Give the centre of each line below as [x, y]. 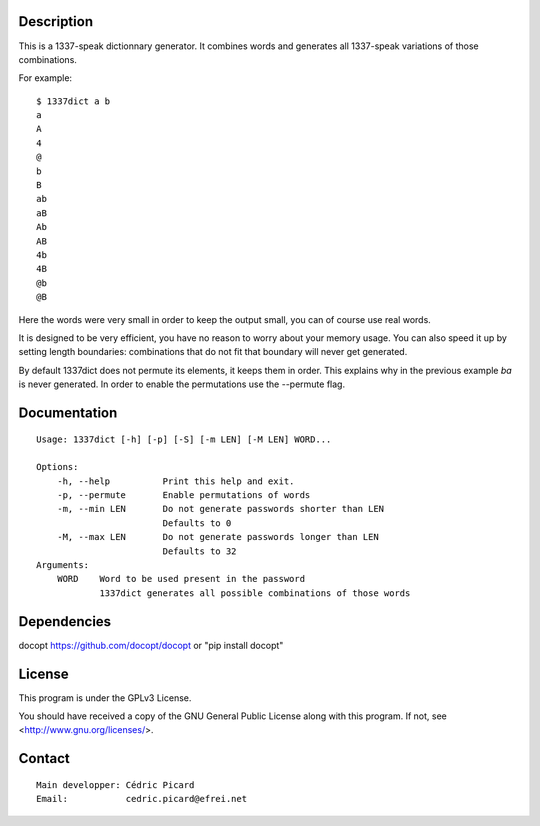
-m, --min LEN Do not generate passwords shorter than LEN [220, 509]
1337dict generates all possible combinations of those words [255, 593]
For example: [45, 78]
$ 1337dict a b [73, 101]
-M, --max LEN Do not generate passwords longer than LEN [217, 537]
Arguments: [63, 565]
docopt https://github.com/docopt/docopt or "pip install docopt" [151, 645]
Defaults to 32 [199, 551]
